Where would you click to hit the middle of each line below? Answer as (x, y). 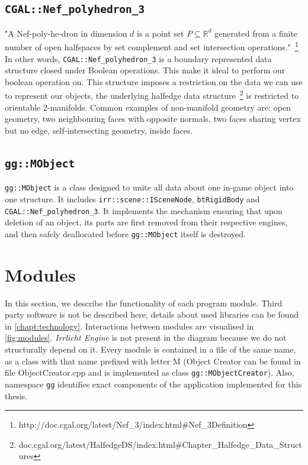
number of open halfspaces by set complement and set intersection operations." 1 (152, 46)
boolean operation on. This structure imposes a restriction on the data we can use (154, 81)
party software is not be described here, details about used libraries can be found (152, 314)
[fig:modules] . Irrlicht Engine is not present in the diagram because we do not (146, 338)
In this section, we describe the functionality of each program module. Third (144, 303)
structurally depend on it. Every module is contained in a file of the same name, (150, 349)
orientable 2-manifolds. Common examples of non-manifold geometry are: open (148, 107)
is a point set (161, 33)
